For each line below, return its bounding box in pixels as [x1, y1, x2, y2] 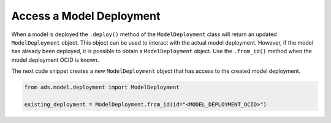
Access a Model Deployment [11, 9, 161, 23]
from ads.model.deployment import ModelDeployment [24, 84, 180, 91]
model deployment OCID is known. [11, 56, 99, 64]
